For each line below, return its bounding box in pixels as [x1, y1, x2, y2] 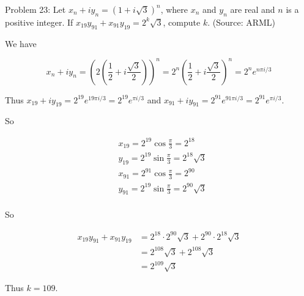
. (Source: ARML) [207, 15, 276, 28]
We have [5, 37, 37, 50]
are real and [230, 3, 275, 15]
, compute [163, 15, 201, 28]
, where [160, 3, 188, 15]
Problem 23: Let [5, 3, 66, 15]
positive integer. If [5, 15, 73, 28]
